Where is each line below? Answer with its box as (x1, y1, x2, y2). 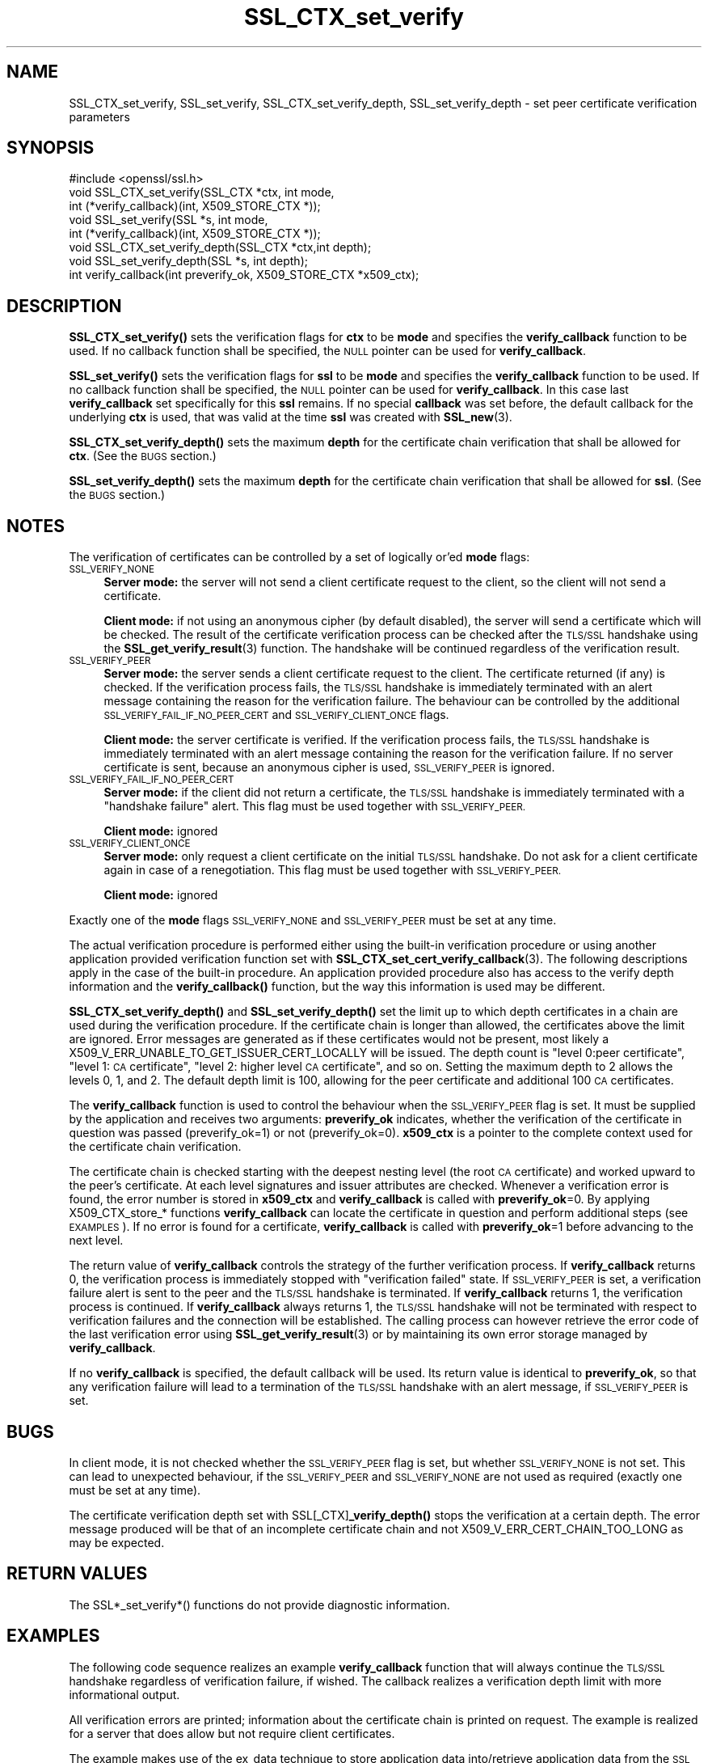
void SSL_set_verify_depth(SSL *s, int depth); (69, 254, 308, 268)
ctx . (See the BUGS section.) (69, 449, 217, 463)
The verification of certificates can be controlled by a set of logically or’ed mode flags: (69, 550, 530, 564)
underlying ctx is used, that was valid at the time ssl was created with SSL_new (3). (69, 410, 512, 425)
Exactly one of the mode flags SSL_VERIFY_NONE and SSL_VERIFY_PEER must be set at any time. (69, 913, 557, 928)
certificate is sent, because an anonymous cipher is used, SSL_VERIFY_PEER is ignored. (103, 760, 555, 775)
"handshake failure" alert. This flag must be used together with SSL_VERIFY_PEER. (103, 799, 526, 814)
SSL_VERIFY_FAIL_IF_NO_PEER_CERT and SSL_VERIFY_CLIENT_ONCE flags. (103, 708, 449, 722)
